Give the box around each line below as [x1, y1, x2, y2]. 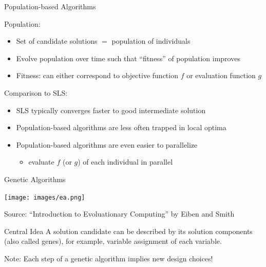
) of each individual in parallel [78, 156, 173, 167]
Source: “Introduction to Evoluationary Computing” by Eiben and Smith [4, 208, 235, 219]
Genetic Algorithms [4, 173, 66, 184]
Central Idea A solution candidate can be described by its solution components [4, 225, 253, 236]
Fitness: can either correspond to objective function [16, 70, 178, 81]
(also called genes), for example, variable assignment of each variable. [4, 236, 222, 246]
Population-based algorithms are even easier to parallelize [16, 139, 198, 150]
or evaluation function [186, 70, 256, 81]
